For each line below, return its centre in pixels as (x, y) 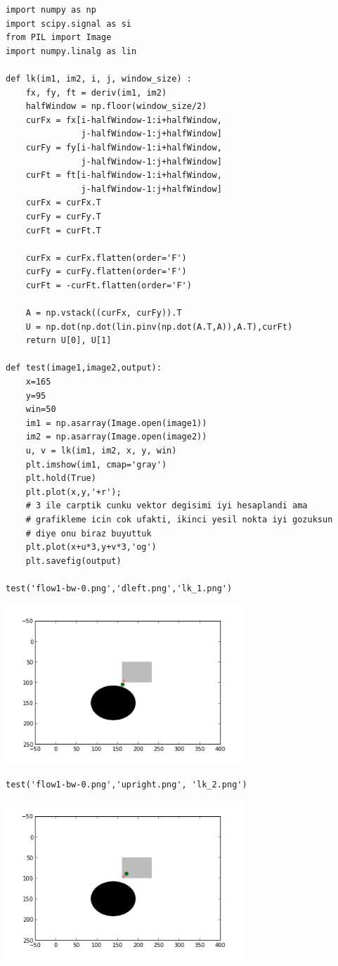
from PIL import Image (59, 38)
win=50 (41, 410)
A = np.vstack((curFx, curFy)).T (104, 313)
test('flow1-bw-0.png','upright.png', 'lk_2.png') (126, 784)
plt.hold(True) (61, 478)
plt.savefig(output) (73, 561)
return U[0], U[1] (69, 341)
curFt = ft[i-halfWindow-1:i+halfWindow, (124, 175)
